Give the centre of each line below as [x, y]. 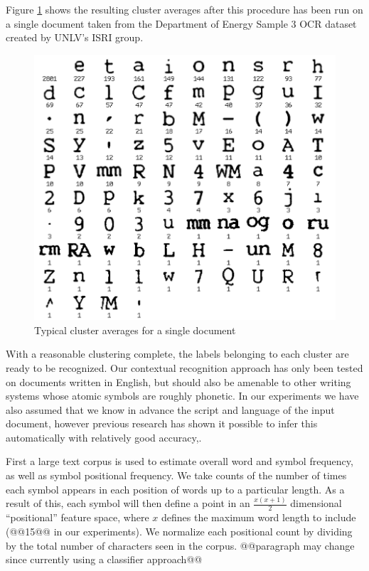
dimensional [316, 503]
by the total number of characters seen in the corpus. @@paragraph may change [180, 545]
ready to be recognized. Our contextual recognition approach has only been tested [184, 367]
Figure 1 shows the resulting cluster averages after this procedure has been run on [184, 9]
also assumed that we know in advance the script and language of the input [170, 409]
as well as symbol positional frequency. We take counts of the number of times [176, 475]
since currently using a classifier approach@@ [104, 559]
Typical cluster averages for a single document [135, 330]
